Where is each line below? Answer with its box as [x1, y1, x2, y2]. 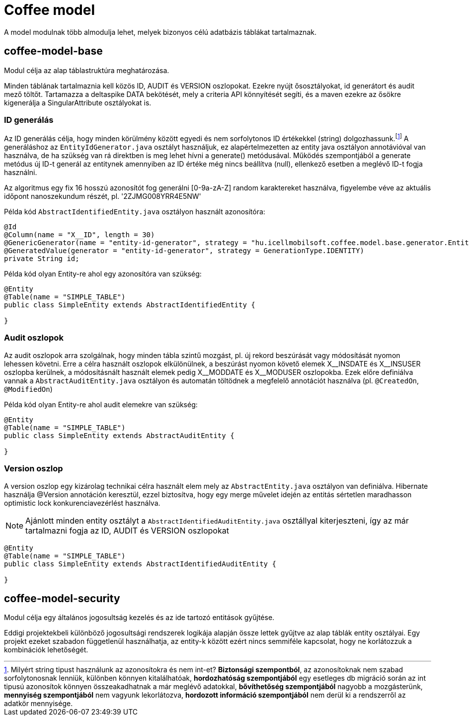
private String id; [4, 255, 79, 263]
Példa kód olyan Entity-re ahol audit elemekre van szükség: [4, 400, 198, 409]
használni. [4, 168, 37, 177]
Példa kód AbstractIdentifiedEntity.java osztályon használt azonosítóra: [4, 207, 265, 216]
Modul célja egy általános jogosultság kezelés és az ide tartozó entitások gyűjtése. [4, 613, 275, 622]
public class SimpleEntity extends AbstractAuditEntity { [4, 431, 234, 440]
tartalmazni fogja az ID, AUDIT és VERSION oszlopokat [25, 525, 229, 536]
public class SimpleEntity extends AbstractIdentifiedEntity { [4, 301, 255, 309]
